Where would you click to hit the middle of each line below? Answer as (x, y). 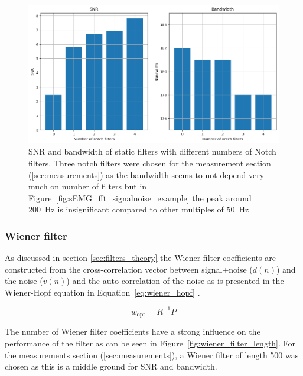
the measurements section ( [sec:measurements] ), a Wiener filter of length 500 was (152, 354)
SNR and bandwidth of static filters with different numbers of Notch (152, 151)
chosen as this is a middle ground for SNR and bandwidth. (111, 366)
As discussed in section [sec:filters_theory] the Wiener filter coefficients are (140, 258)
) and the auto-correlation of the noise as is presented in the (175, 281)
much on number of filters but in (88, 186)
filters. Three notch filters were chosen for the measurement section (150, 163)
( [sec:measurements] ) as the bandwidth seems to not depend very (146, 174)
